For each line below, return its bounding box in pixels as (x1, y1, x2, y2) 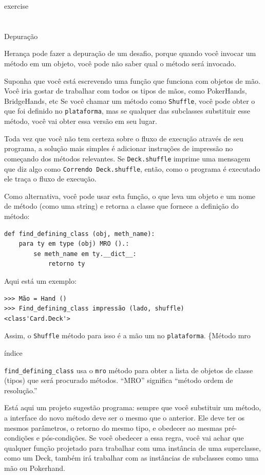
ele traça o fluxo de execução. (4, 173, 97, 184)
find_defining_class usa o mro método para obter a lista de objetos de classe (4, 364, 253, 375)
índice (4, 347, 23, 358)
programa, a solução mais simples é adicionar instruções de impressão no (4, 143, 233, 154)
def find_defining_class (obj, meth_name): (4, 230, 155, 238)
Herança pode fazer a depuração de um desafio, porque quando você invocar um (4, 48, 256, 59)
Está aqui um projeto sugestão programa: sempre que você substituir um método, (4, 402, 261, 413)
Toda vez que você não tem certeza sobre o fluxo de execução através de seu (4, 133, 243, 143)
